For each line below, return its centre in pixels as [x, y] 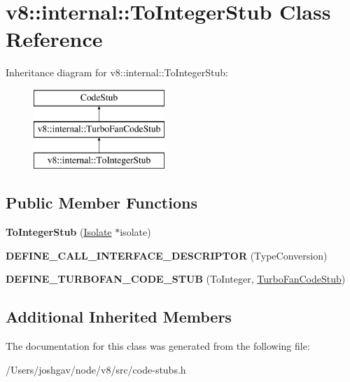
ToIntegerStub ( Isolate [59, 232]
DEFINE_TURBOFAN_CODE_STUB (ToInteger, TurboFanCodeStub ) [176, 279]
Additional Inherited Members [119, 317]
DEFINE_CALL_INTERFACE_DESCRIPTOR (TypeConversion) [167, 255]
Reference [54, 39]
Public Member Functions [101, 203]
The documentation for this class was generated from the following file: [158, 346]
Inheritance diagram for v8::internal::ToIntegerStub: [117, 72]
